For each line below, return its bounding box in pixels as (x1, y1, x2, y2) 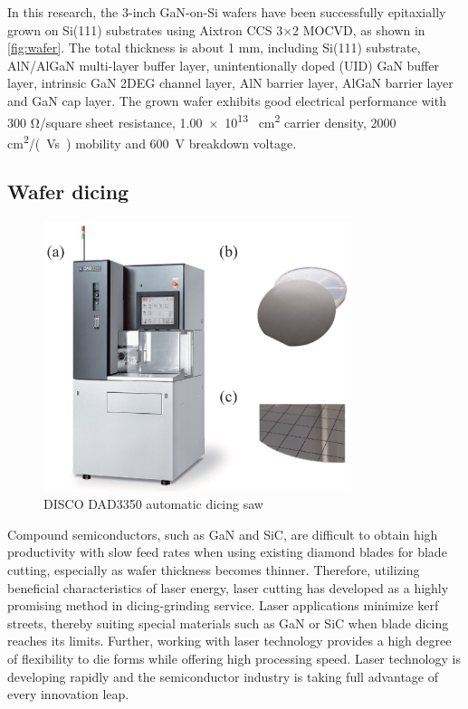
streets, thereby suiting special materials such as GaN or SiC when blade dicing (7, 613, 449, 632)
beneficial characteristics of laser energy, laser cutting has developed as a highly (7, 578, 449, 597)
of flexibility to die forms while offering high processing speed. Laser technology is (7, 648, 461, 667)
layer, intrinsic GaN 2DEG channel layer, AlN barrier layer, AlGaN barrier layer (7, 73, 454, 92)
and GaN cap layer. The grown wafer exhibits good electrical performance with (7, 91, 446, 110)
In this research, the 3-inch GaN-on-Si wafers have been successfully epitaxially (7, 3, 446, 21)
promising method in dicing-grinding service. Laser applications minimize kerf (7, 596, 439, 615)
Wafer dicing (7, 177, 129, 206)
